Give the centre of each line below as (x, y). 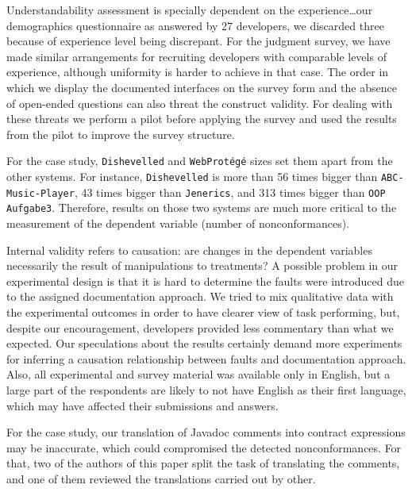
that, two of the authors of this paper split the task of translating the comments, (203, 463)
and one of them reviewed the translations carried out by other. (161, 478)
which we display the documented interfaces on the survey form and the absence (202, 87)
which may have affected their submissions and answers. (142, 405)
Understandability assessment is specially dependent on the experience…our (190, 10)
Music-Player (40, 193)
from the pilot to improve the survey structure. (121, 134)
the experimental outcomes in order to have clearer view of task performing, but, (203, 311)
